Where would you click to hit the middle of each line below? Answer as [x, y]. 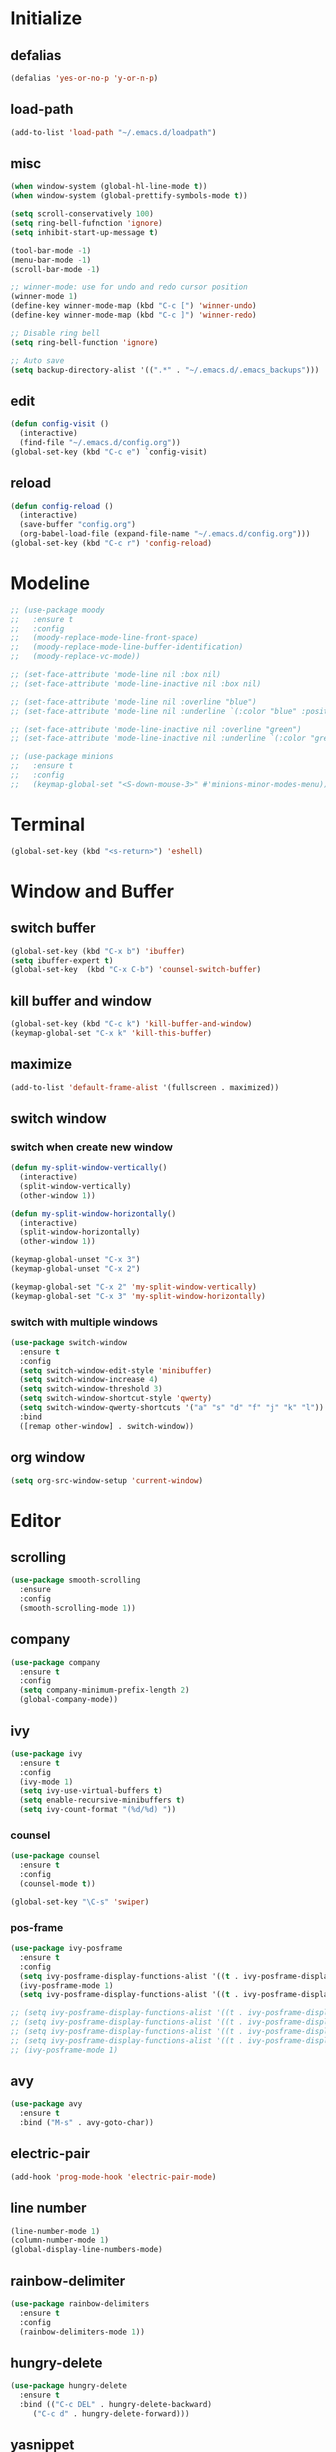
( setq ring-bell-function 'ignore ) [84, 342]
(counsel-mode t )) [58, 1883]
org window [48, 1457]
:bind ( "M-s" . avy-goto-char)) [87, 2123]
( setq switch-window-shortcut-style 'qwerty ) [116, 1398]
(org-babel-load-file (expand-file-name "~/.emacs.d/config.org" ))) [165, 534]
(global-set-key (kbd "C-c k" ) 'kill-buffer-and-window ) [131, 1024]
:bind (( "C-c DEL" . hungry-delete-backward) [116, 2405]
